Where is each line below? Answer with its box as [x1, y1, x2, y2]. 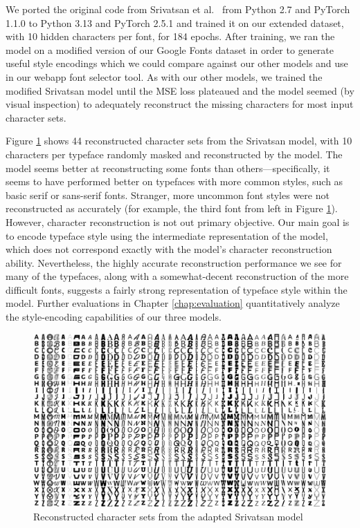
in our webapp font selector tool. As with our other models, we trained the [6, 69, 323, 84]
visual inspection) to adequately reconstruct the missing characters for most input [6, 97, 354, 111]
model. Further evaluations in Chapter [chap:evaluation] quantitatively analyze [6, 296, 340, 310]
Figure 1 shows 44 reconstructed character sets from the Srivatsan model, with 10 [6, 133, 352, 148]
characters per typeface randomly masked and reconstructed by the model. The [6, 147, 343, 161]
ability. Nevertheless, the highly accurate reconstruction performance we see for [6, 255, 342, 270]
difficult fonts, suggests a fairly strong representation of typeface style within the [6, 282, 348, 296]
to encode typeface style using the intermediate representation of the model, [6, 228, 328, 243]
